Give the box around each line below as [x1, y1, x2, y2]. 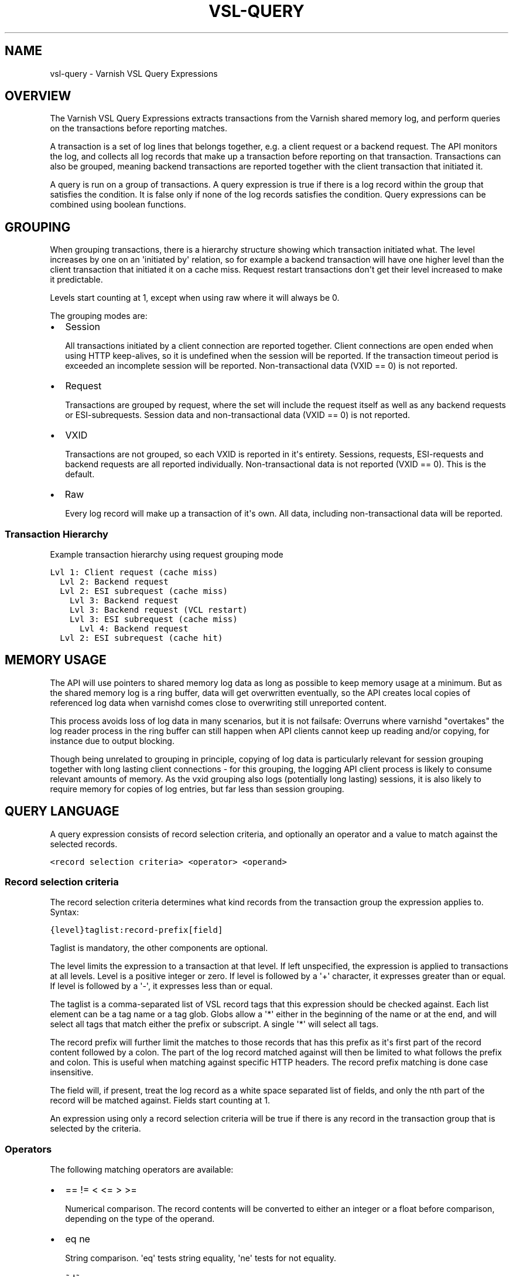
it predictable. [50, 274, 103, 285]
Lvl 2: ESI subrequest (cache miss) [60, 586, 228, 596]
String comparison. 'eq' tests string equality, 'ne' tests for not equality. [65, 1253, 336, 1264]
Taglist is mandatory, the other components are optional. [50, 943, 268, 953]
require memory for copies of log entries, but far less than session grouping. [50, 783, 344, 794]
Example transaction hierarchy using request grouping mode [50, 549, 283, 560]
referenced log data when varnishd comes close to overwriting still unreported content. [50, 697, 387, 708]
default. [65, 469, 95, 480]
